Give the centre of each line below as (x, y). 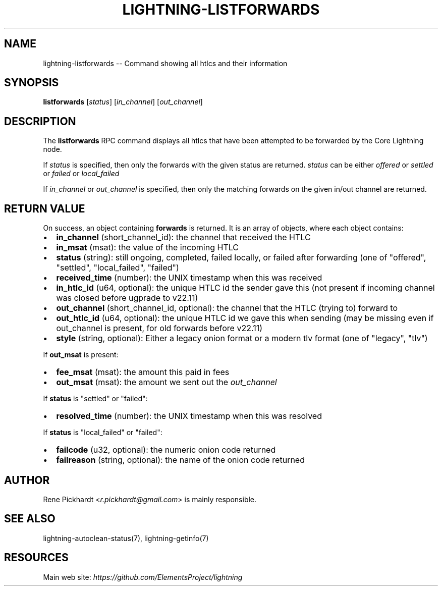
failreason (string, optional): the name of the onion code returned (180, 460)
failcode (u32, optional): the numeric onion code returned (166, 450)
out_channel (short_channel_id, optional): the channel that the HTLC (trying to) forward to (227, 308)
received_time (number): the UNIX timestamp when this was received (189, 278)
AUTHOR (27, 480)
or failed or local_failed (81, 174)
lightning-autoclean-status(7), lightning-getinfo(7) (126, 538)
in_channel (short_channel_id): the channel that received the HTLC (183, 237)
